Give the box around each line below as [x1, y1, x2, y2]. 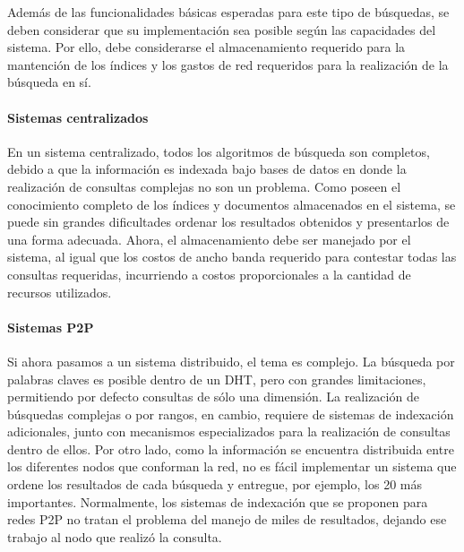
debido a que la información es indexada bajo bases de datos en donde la [7, 160, 407, 178]
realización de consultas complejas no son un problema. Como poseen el [7, 177, 401, 195]
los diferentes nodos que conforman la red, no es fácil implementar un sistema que [7, 457, 457, 476]
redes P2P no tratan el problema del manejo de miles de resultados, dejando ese [7, 510, 447, 529]
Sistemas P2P [7, 317, 94, 336]
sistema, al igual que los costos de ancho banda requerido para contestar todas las [7, 247, 457, 266]
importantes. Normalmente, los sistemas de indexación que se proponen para [7, 492, 428, 511]
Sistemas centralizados [7, 108, 149, 126]
